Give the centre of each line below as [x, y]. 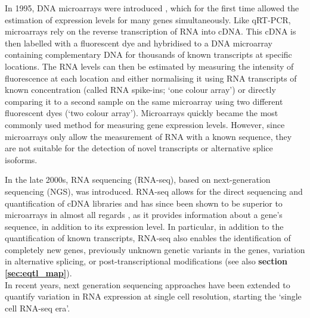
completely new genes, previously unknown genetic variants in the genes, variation [155, 249]
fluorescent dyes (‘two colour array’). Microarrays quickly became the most [142, 113]
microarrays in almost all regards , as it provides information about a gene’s [144, 215]
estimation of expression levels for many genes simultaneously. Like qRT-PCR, [148, 19]
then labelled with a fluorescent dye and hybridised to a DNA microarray [139, 43]
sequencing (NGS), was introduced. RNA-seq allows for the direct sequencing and [154, 191]
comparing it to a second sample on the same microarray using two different [144, 101]
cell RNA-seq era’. [38, 308]
